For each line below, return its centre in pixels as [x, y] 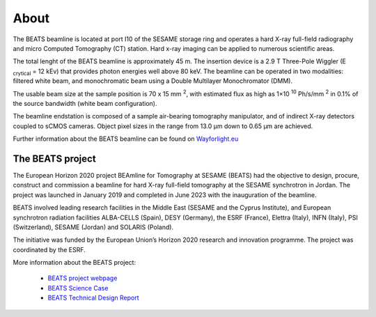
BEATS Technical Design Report [93, 298]
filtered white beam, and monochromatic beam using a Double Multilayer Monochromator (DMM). [152, 81]
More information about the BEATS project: [74, 263]
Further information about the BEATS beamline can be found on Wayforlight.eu [126, 139]
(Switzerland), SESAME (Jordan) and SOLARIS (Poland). [93, 227]
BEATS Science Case [78, 288]
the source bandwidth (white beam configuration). [85, 103]
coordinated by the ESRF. [49, 249]
